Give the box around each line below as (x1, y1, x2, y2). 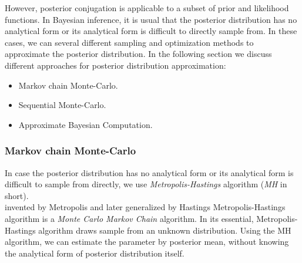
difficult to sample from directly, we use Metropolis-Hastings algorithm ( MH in (5, 178, 287, 190)
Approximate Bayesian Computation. (18, 118, 153, 130)
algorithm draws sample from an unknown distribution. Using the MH (38, 224, 291, 236)
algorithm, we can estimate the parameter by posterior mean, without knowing (5, 235, 289, 248)
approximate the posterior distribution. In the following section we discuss (5, 48, 272, 60)
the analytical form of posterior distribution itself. (5, 247, 184, 259)
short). (5, 189, 29, 201)
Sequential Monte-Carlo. (18, 99, 106, 111)
